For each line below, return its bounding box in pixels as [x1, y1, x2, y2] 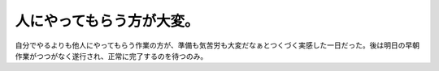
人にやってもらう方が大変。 [15, 12, 199, 30]
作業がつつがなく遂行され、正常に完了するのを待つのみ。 [15, 51, 208, 61]
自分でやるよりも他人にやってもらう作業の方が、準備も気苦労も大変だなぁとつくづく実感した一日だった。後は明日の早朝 [15, 40, 420, 50]
